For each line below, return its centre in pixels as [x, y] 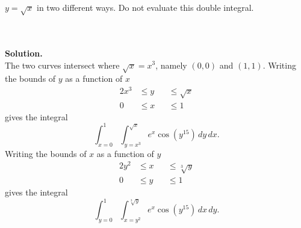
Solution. [24, 53]
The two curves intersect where [62, 65]
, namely [171, 65]
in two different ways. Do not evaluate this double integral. [145, 7]
